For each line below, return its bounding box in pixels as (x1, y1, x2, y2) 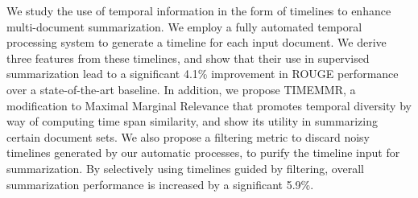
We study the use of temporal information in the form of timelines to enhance (6, 2, 391, 19)
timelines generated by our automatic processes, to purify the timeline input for (6, 144, 400, 161)
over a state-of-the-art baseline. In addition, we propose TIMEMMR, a (6, 80, 356, 97)
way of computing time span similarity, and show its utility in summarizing (6, 113, 378, 130)
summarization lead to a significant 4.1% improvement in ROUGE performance (6, 65, 399, 82)
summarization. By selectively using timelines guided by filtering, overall (6, 159, 364, 176)
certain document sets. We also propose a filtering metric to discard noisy (6, 128, 370, 145)
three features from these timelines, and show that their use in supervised (6, 49, 370, 66)
